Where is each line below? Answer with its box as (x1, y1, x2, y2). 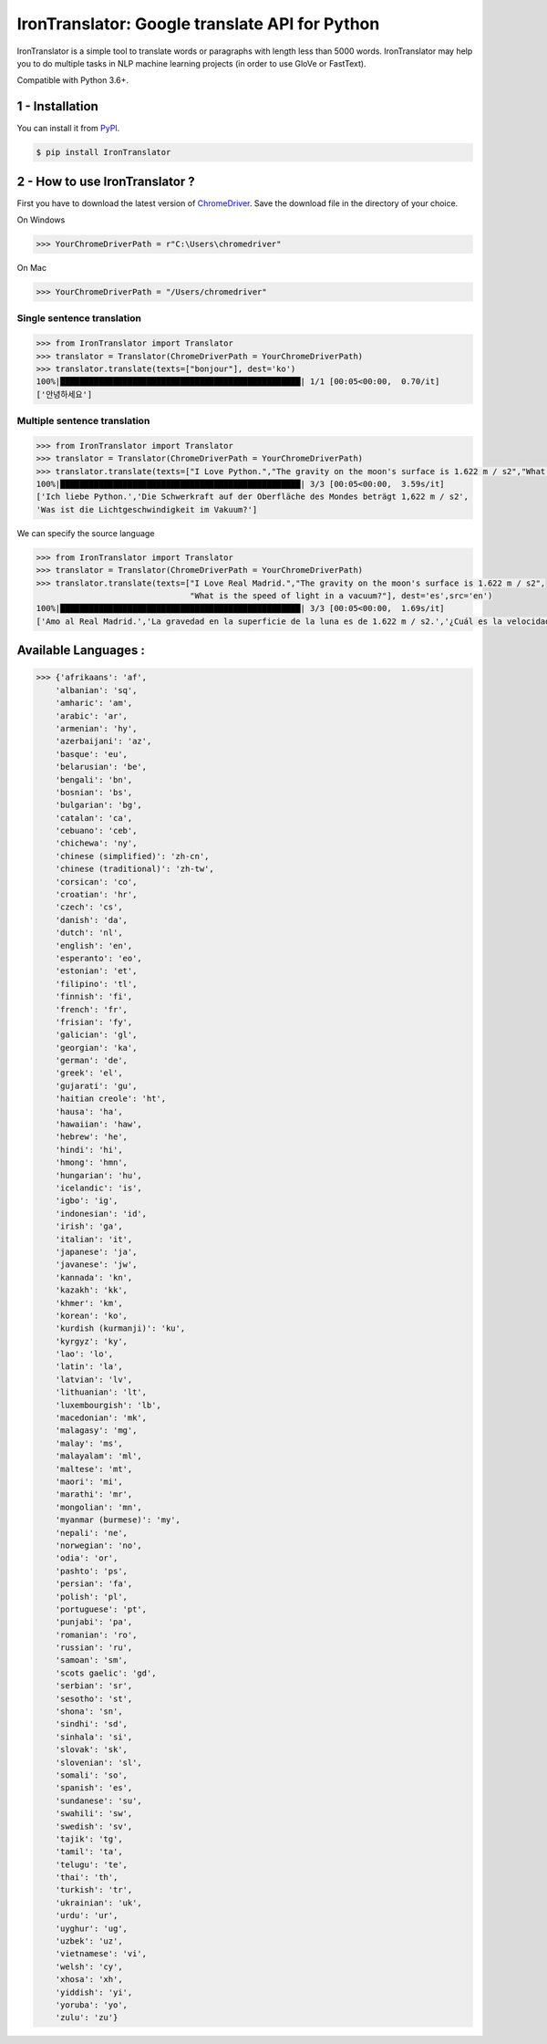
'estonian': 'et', (55, 966, 138, 976)
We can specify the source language (16, 527, 155, 538)
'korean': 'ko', (55, 1310, 128, 1321)
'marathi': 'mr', (55, 1489, 133, 1499)
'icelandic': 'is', (55, 1183, 143, 1193)
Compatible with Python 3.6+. (16, 75, 129, 86)
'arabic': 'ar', (55, 711, 128, 721)
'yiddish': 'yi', (55, 1987, 133, 1997)
